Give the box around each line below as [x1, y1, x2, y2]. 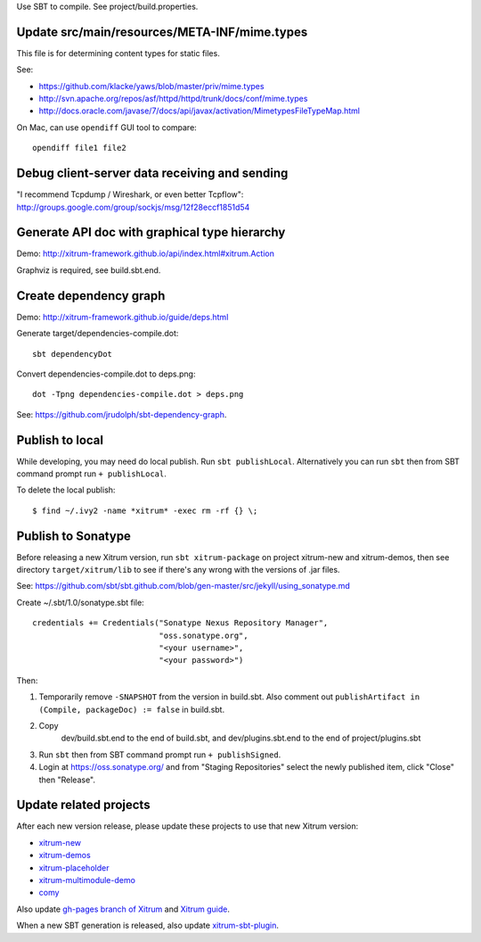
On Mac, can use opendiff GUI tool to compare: [16, 121, 198, 133]
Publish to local [16, 433, 104, 448]
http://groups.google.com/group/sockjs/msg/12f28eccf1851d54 [16, 202, 250, 212]
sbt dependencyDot [32, 349, 113, 359]
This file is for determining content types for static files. [16, 47, 220, 58]
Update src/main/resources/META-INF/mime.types [16, 24, 308, 39]
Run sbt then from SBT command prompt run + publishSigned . [38, 749, 281, 760]
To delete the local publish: [16, 484, 116, 495]
